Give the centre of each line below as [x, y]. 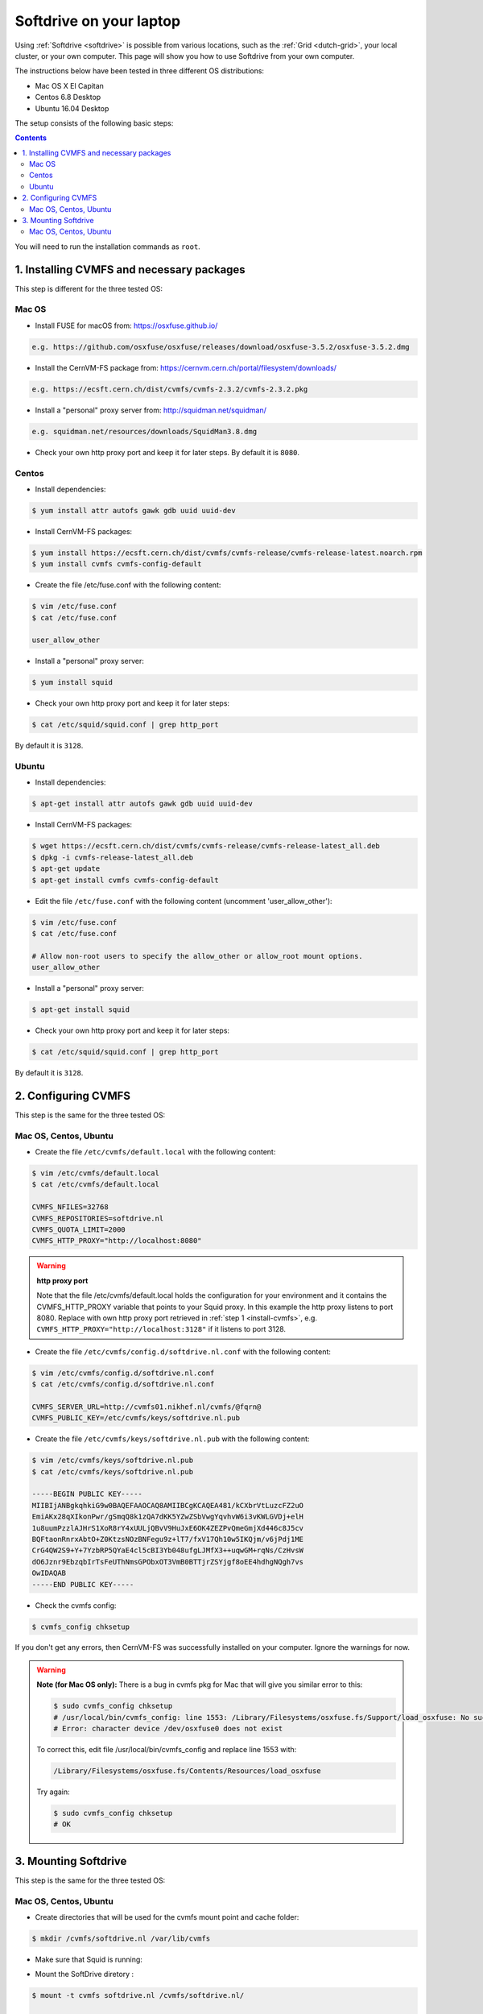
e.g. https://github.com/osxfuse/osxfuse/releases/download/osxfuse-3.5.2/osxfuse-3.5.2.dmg [221, 347]
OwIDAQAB [49, 1573]
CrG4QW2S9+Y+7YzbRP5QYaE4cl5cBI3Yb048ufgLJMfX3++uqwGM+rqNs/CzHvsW [168, 1550]
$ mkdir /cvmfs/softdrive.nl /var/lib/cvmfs [121, 1938]
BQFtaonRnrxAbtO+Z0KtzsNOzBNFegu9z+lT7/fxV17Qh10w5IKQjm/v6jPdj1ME [168, 1539]
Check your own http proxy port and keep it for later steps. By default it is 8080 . [167, 452]
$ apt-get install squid [81, 1010]
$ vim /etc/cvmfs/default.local [96, 1173]
